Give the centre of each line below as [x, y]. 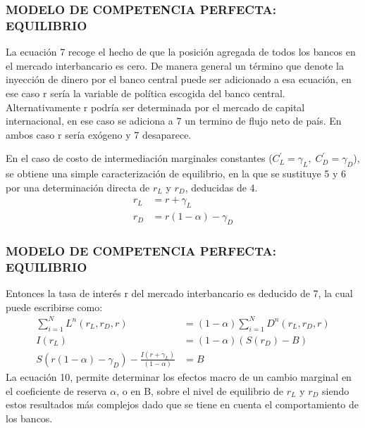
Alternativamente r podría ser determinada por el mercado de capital [155, 107]
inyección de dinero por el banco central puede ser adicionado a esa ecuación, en [179, 79]
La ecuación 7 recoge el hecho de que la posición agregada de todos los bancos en [181, 52]
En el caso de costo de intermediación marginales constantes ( [139, 158]
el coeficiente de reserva [56, 390]
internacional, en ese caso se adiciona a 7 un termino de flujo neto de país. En [174, 121]
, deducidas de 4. [221, 187]
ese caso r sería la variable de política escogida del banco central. [146, 93]
